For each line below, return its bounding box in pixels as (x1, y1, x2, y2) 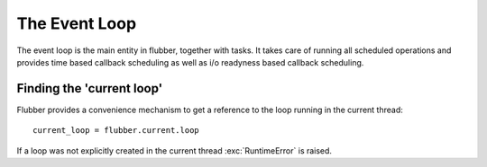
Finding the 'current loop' (16, 81, 163, 96)
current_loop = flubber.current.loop (32, 126, 200, 136)
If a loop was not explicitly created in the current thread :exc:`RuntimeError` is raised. (16, 145, 333, 156)
